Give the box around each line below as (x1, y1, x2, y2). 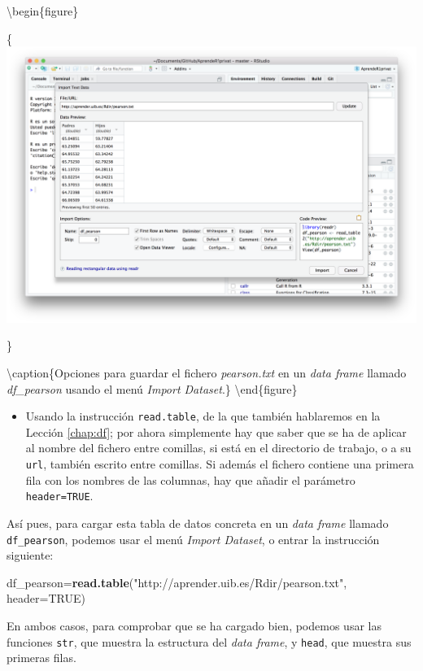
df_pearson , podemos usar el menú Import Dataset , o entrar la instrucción (7, 530, 380, 547)
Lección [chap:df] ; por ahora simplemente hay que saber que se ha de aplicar (25, 423, 407, 440)
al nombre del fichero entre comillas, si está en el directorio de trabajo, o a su (25, 439, 412, 456)
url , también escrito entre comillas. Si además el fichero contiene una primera (25, 455, 414, 473)
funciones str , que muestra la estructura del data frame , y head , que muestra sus (7, 633, 412, 650)
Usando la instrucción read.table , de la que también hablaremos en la (25, 407, 381, 425)
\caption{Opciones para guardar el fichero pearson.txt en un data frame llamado (7, 364, 407, 381)
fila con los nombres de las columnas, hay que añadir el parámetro (25, 471, 355, 488)
